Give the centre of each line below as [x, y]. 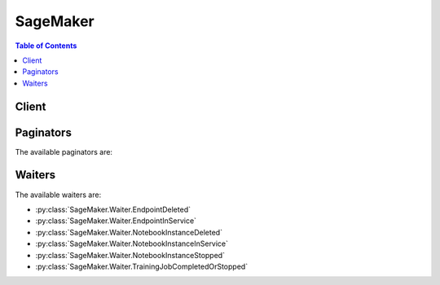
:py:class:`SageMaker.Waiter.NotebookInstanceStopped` [130, 255]
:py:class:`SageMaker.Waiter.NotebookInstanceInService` [132, 243]
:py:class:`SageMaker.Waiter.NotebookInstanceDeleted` [129, 232]
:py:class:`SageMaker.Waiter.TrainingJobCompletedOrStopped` [142, 266]
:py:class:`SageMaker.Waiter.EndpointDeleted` [113, 209]
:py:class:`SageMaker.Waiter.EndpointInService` [116, 221]
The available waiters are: [58, 195]
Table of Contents [46, 46]
